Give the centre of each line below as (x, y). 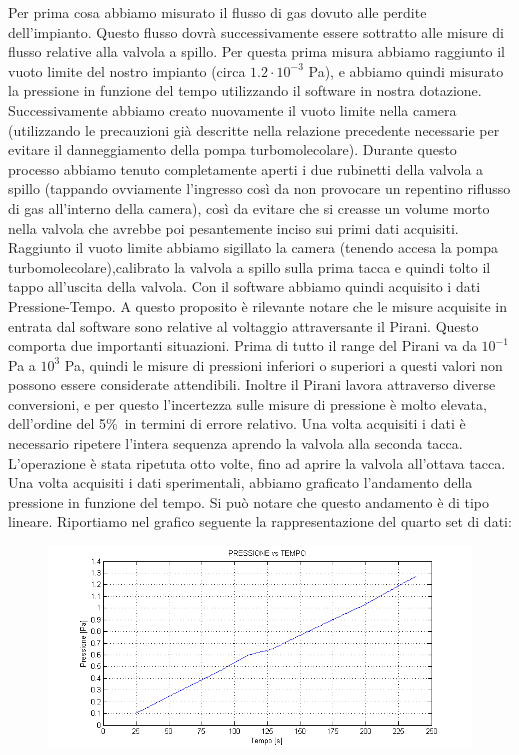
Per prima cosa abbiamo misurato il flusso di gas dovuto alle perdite (217, 12)
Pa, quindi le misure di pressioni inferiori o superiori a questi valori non (283, 364)
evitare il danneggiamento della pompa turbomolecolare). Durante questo (232, 149)
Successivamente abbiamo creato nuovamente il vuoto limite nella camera (232, 109)
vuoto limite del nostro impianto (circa (127, 70)
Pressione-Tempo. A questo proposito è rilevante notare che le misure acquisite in (257, 305)
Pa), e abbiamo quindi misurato (406, 70)
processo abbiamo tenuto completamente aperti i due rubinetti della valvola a (246, 168)
